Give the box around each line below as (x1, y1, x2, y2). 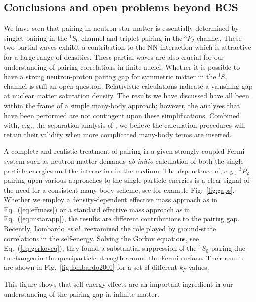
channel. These (196, 32, 242, 43)
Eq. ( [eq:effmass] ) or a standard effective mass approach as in (4, 204, 190, 214)
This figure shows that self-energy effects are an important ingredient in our (4, 279, 233, 289)
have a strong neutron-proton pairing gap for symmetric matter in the (4, 71, 216, 82)
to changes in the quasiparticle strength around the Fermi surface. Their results (4, 252, 245, 262)
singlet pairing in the (4, 32, 67, 43)
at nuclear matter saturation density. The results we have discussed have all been (4, 90, 249, 101)
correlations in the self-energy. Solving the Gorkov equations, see (4, 233, 199, 243)
